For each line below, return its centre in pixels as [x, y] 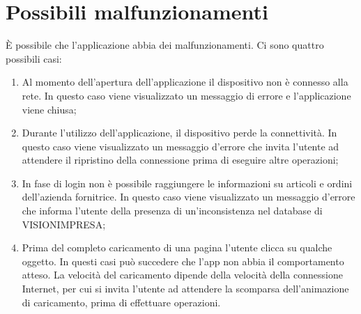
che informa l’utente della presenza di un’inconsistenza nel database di [172, 211]
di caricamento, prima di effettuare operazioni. [121, 302]
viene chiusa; [49, 109]
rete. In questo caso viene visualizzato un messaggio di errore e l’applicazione [186, 95]
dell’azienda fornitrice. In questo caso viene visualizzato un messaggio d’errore [189, 197]
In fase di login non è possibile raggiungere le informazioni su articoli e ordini [187, 183]
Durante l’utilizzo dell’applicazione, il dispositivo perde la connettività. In [179, 133]
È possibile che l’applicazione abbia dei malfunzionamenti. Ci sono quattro [165, 45]
